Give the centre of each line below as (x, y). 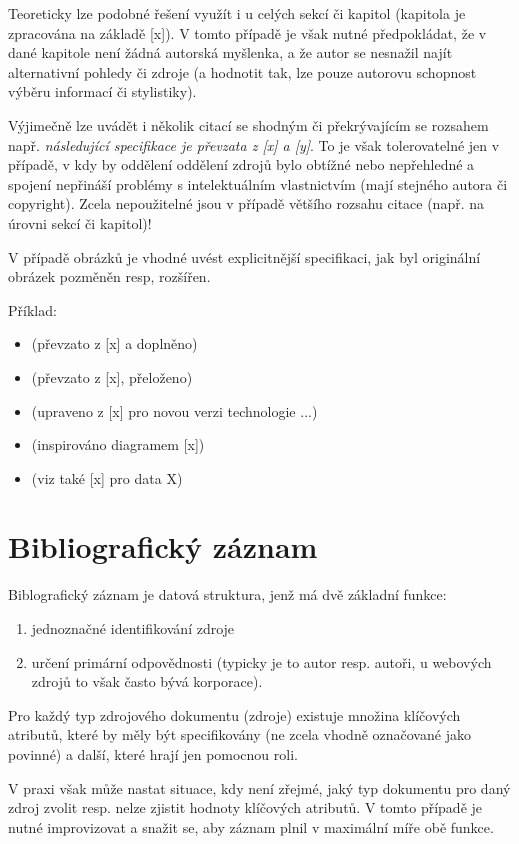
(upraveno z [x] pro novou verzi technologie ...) (174, 410)
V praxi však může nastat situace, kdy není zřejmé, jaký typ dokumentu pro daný (259, 787)
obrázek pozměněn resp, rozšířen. (109, 276)
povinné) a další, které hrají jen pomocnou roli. (153, 753)
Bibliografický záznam (163, 546)
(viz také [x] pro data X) (107, 477)
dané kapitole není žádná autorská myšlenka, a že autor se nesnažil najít (230, 52)
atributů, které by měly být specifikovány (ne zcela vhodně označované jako (239, 734)
